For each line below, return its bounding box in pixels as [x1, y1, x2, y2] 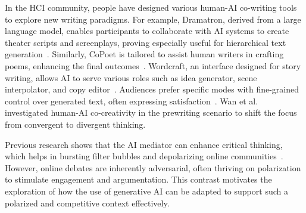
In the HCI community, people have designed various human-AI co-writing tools [5, 1, 297, 13]
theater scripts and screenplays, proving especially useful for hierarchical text [5, 36, 286, 48]
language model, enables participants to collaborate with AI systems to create [5, 24, 289, 37]
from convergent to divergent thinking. [5, 118, 146, 130]
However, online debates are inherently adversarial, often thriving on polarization [5, 161, 301, 174]
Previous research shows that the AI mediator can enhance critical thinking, [5, 138, 283, 150]
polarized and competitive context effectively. [5, 196, 170, 209]
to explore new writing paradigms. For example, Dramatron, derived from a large [5, 13, 301, 25]
